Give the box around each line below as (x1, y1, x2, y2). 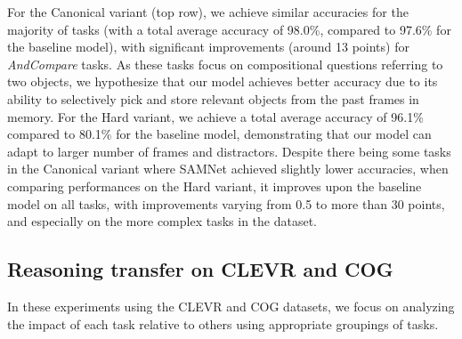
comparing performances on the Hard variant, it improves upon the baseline (7, 176, 422, 195)
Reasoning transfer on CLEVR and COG (7, 255, 393, 283)
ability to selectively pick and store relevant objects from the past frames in (7, 89, 419, 108)
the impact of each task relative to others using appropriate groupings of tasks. (7, 314, 439, 333)
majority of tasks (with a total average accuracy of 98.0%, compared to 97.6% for (7, 20, 451, 38)
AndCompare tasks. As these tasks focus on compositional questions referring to (7, 54, 443, 73)
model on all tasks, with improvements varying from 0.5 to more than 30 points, (7, 194, 445, 213)
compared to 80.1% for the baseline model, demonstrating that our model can (7, 125, 432, 143)
